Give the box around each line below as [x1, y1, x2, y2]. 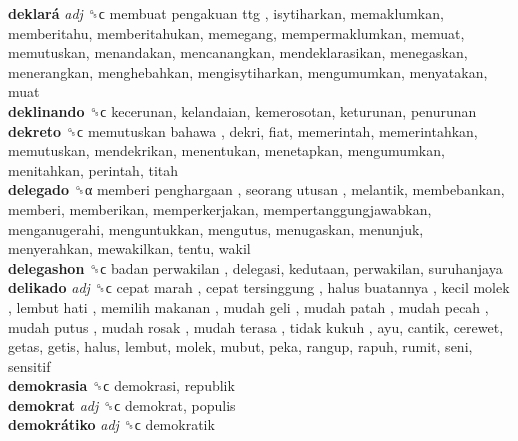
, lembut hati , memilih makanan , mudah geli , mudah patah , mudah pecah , [8, 296, 489, 317]
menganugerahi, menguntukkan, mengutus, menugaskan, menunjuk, [8, 218, 424, 239]
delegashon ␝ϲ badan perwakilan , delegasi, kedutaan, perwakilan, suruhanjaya [8, 257, 503, 278]
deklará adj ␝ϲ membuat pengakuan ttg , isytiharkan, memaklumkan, [8, 3, 444, 23]
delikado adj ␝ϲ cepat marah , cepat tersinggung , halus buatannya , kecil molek [8, 277, 510, 298]
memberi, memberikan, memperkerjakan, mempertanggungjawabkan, [8, 198, 432, 219]
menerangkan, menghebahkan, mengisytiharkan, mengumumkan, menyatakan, [8, 61, 488, 82]
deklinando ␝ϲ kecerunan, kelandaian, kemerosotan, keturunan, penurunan [8, 100, 477, 121]
